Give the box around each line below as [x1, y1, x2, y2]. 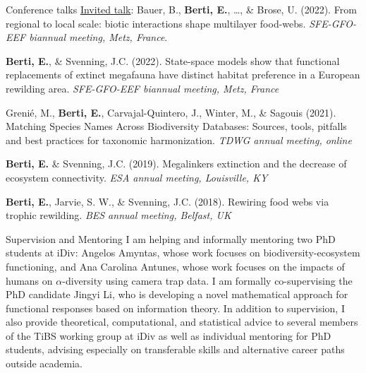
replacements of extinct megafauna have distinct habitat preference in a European [6, 67, 360, 82]
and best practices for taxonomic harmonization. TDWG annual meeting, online [6, 132, 352, 147]
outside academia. [6, 356, 83, 371]
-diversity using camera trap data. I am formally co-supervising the [62, 273, 353, 288]
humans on [6, 273, 53, 288]
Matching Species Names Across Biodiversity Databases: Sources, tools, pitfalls [6, 119, 347, 134]
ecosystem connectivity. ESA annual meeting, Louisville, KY [6, 170, 268, 184]
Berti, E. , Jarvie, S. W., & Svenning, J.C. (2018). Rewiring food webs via [6, 194, 329, 208]
